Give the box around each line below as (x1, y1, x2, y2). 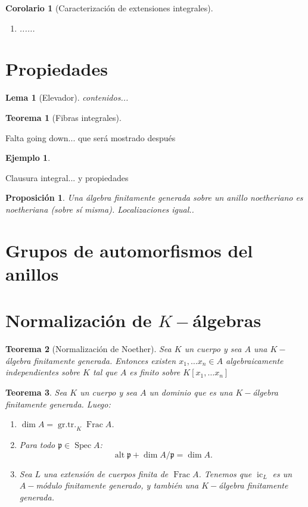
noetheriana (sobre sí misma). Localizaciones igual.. (5, 203, 194, 215)
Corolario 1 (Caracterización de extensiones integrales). (5, 2, 213, 14)
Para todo (19, 438, 55, 450)
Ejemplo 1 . (5, 151, 51, 164)
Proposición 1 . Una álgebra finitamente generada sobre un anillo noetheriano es (5, 191, 303, 204)
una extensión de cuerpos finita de (43, 467, 169, 480)
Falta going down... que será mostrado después (5, 131, 176, 144)
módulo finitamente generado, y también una (36, 479, 199, 492)
